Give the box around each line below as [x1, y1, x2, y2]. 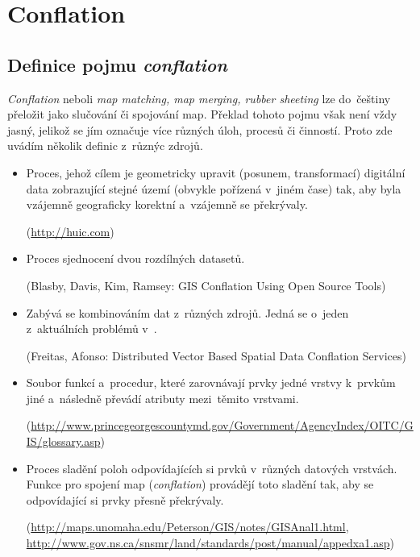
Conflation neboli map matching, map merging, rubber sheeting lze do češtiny [7, 89, 391, 106]
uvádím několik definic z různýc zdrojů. [7, 137, 203, 154]
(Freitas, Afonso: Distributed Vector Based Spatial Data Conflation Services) [26, 347, 406, 364]
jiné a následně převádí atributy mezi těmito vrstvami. [26, 389, 299, 406]
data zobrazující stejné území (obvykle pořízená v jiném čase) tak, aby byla [26, 180, 401, 197]
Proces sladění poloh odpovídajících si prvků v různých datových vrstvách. [26, 459, 397, 476]
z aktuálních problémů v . [26, 320, 157, 337]
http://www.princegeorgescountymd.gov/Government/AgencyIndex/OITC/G [31, 417, 414, 434]
